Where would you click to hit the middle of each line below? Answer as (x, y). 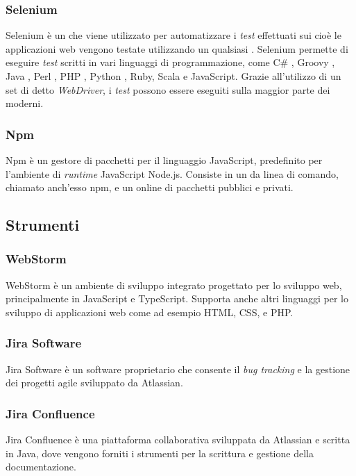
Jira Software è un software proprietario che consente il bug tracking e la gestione (178, 369)
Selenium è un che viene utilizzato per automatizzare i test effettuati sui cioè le (173, 35)
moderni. (25, 103)
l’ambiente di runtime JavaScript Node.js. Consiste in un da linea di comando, (172, 173)
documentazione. (41, 467)
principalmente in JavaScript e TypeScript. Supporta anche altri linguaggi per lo (177, 298)
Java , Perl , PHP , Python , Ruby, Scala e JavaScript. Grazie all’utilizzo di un (173, 76)
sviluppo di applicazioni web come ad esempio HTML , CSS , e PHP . (150, 312)
